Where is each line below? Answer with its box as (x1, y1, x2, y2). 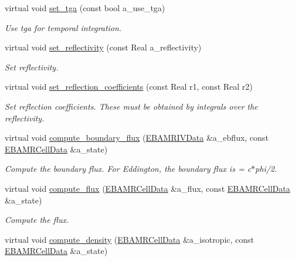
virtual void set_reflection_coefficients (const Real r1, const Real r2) (5, 80, 253, 93)
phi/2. (255, 162, 277, 175)
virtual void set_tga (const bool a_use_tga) (5, 2, 165, 13)
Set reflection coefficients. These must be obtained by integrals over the (5, 100, 258, 112)
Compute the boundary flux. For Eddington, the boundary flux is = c (5, 162, 252, 175)
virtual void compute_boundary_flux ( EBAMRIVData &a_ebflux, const (5, 131, 269, 144)
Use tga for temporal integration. (5, 21, 122, 33)
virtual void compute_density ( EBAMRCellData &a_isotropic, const (5, 233, 255, 245)
